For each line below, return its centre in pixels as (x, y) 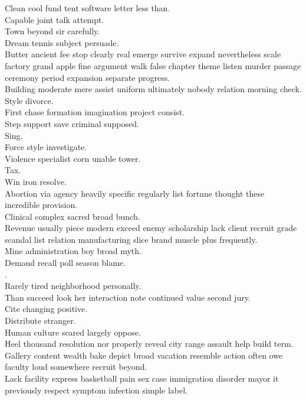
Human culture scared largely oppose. (73, 332)
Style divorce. (29, 100)
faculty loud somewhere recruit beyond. (76, 367)
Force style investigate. (46, 147)
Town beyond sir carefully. (52, 31)
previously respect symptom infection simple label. (96, 390)
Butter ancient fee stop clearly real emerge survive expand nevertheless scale (143, 54)
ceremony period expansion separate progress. (88, 77)
